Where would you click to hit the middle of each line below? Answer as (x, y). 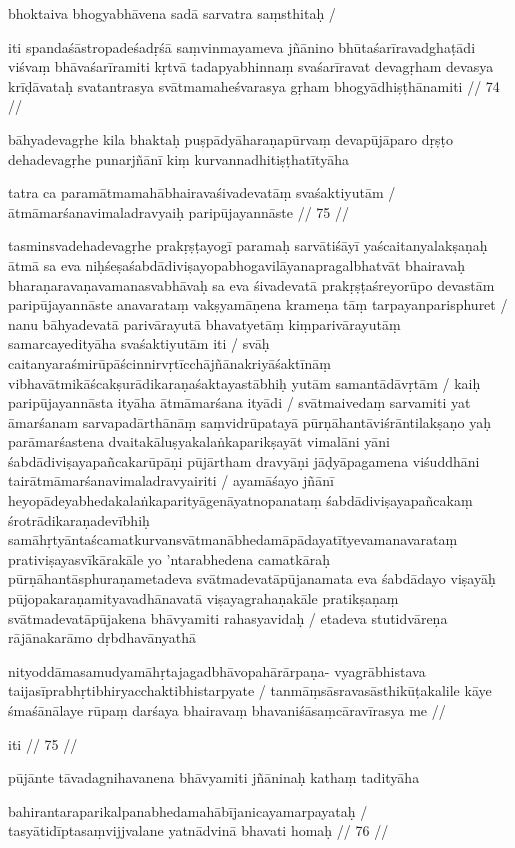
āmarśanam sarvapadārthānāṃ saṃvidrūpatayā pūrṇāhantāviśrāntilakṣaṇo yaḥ (249, 421)
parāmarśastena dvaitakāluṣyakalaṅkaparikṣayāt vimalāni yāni (199, 441)
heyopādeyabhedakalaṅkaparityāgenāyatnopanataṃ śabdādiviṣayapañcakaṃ (240, 500)
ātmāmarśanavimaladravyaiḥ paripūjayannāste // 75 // (178, 211)
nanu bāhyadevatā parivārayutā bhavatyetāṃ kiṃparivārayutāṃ (204, 323)
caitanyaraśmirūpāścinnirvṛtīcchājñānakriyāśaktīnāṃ (169, 362)
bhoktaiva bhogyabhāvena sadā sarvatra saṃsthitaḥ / (172, 13)
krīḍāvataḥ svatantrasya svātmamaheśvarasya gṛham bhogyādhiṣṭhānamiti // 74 (254, 85)
